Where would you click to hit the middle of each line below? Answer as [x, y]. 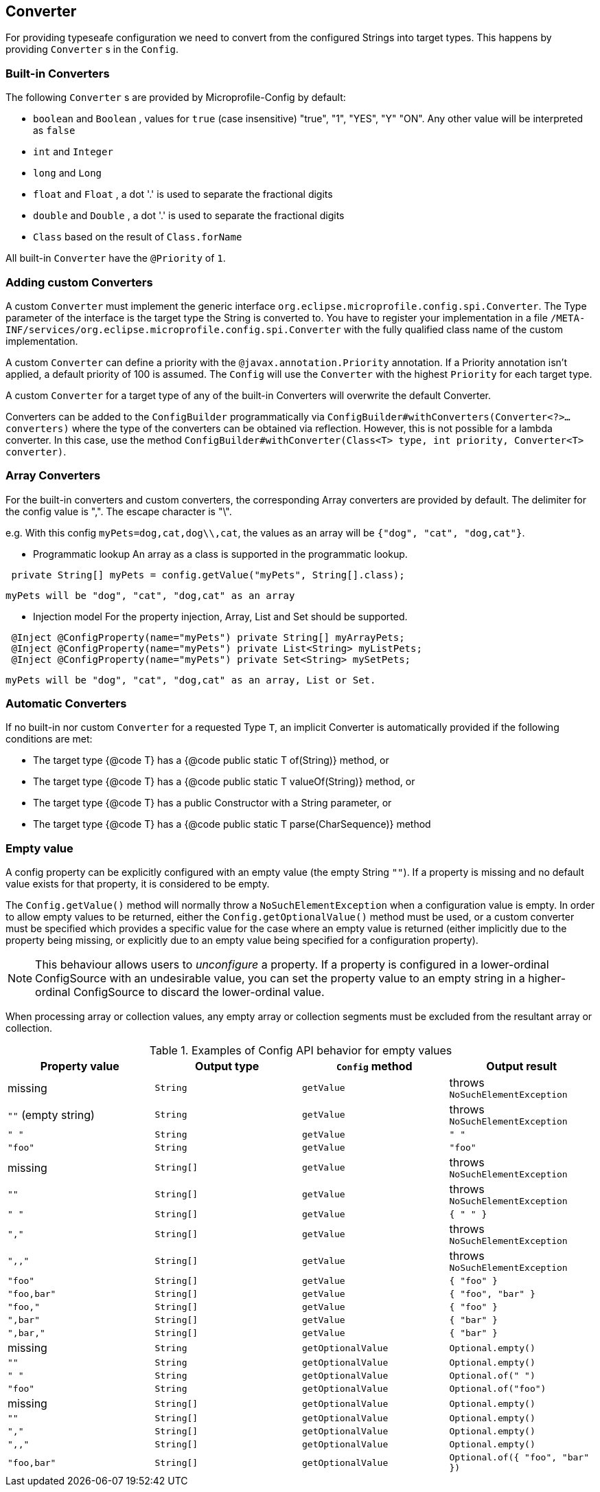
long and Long [68, 173]
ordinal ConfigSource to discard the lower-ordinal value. [180, 992]
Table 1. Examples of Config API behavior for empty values [301, 1051]
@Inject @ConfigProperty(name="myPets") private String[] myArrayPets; [208, 637]
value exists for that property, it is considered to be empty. [138, 884]
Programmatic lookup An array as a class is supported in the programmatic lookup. [220, 554]
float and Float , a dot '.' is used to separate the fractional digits [183, 194]
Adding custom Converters [79, 282]
